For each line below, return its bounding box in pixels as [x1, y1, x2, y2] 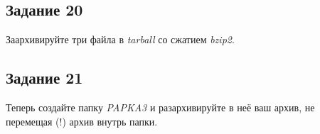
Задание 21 [6, 67, 83, 89]
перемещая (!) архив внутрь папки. [6, 113, 158, 128]
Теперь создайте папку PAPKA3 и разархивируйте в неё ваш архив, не [6, 100, 315, 114]
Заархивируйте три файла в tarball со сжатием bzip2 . [6, 32, 235, 47]
